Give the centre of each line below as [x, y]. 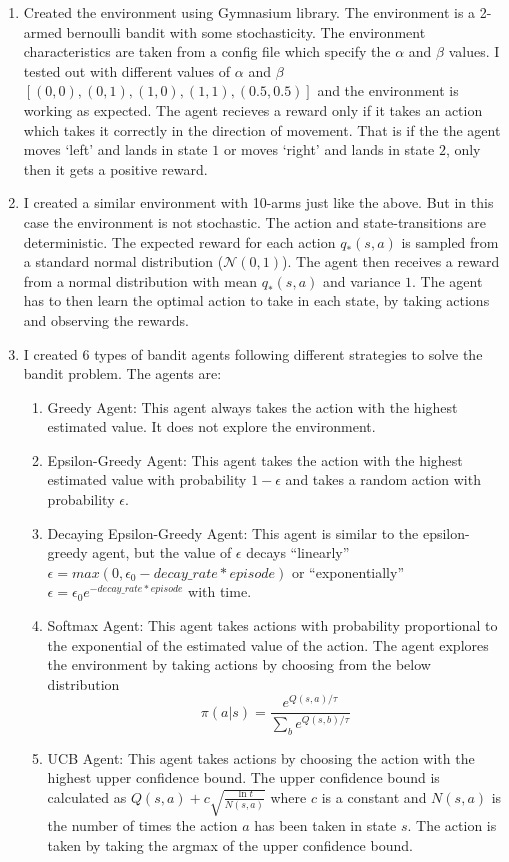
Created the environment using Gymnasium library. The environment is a [249, 12]
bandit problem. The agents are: [122, 373]
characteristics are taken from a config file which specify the [207, 51]
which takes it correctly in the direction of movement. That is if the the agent [262, 129]
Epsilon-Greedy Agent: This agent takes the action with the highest [255, 459]
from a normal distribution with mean [140, 280]
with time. [220, 591]
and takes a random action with [383, 479]
